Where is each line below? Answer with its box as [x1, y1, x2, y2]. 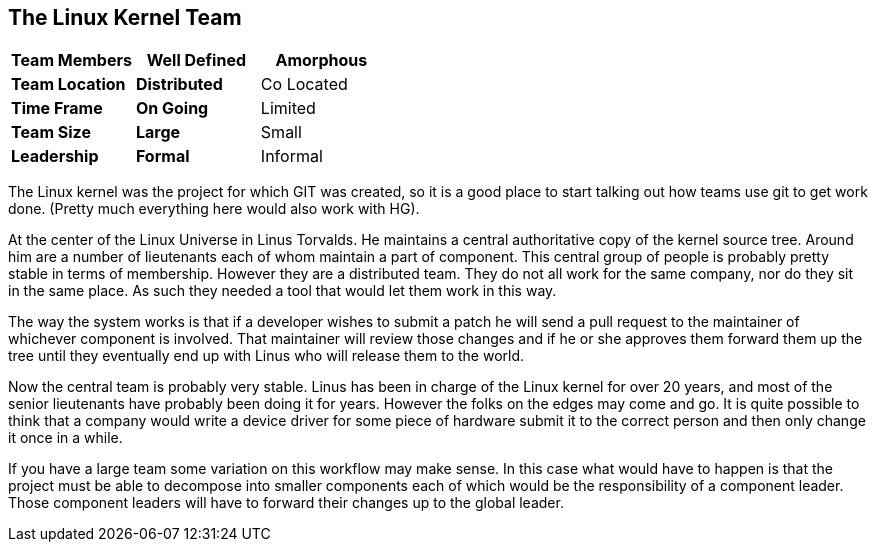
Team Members [11, 50, 132, 71]
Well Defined [146, 50, 247, 71]
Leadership [11, 146, 99, 167]
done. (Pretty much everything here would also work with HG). [8, 200, 420, 218]
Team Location [11, 74, 126, 95]
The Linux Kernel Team [8, 5, 242, 30]
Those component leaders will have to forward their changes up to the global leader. [8, 494, 564, 512]
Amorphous [275, 50, 368, 71]
